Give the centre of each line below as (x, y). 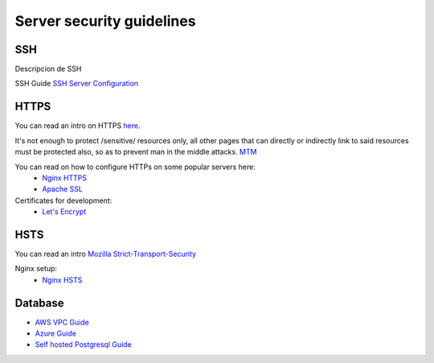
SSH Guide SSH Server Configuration (77, 84)
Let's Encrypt (64, 212)
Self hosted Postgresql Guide (83, 344)
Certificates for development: (63, 200)
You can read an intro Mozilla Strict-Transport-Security (106, 254)
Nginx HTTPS (65, 178)
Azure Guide (55, 333)
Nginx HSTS (62, 280)
